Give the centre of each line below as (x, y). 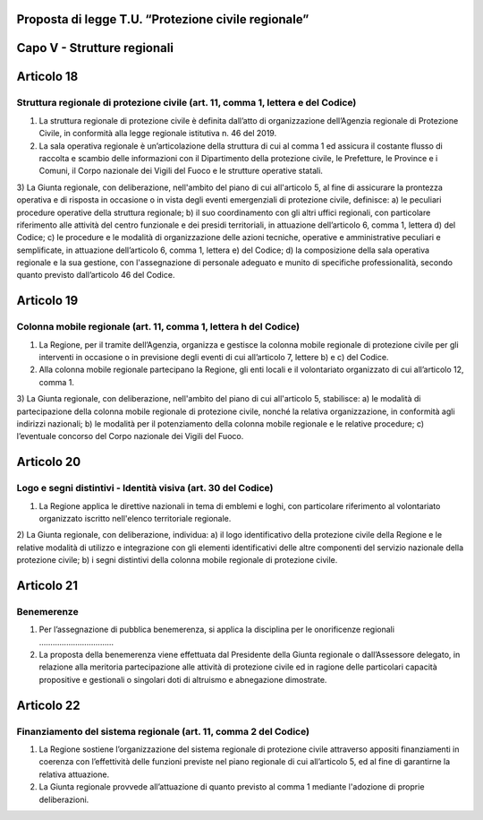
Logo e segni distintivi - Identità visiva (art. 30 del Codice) (145, 488)
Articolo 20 (49, 462)
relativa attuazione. (74, 774)
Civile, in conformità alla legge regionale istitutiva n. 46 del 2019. (158, 134)
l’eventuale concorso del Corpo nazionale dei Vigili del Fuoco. (130, 436)
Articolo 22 (48, 705)
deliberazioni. (64, 799)
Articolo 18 (47, 77)
